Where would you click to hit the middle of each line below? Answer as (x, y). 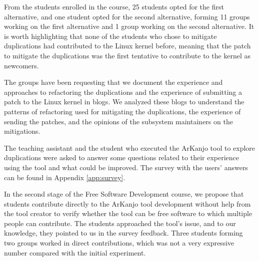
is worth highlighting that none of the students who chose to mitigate (110, 36)
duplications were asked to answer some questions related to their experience (121, 157)
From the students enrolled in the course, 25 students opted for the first (114, 6)
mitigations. (22, 131)
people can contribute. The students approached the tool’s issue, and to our (120, 223)
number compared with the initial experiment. (75, 252)
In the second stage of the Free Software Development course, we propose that (124, 194)
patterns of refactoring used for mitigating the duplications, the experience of (122, 111)
